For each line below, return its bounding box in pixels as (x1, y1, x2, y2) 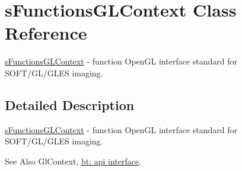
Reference (5, 21, 87, 45)
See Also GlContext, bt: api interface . (5, 154, 142, 167)
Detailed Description (5, 95, 135, 114)
